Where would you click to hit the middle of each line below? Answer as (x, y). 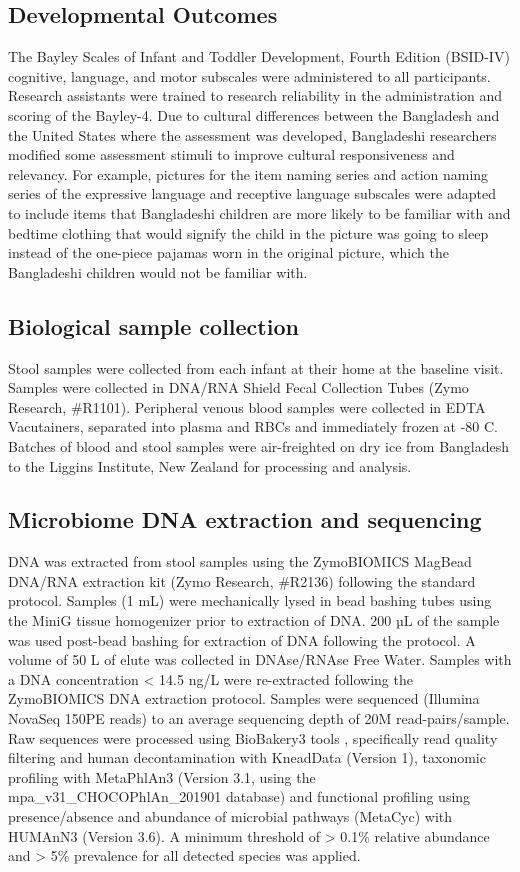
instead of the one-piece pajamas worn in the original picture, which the (228, 252)
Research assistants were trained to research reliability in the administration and (255, 95)
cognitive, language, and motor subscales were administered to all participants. (249, 75)
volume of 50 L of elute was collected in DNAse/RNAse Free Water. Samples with (260, 659)
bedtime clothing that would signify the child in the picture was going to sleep (248, 232)
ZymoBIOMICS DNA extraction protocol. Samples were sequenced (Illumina (244, 698)
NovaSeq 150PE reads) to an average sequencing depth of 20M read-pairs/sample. (259, 718)
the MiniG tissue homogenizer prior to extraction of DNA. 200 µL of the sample (254, 620)
